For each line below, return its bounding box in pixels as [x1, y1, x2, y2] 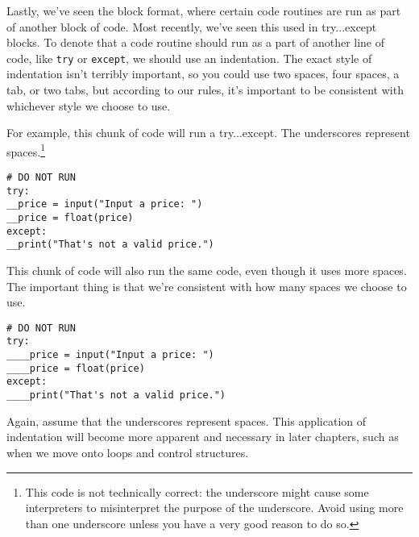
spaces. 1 [6, 140, 45, 160]
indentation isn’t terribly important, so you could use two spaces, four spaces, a [6, 65, 400, 82]
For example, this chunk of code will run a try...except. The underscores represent [6, 124, 410, 141]
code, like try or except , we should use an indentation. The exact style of [6, 49, 372, 66]
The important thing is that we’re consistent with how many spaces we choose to [6, 277, 407, 294]
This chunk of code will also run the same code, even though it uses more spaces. [6, 262, 407, 278]
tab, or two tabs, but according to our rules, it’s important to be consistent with [6, 81, 404, 98]
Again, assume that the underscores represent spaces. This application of [6, 412, 367, 429]
